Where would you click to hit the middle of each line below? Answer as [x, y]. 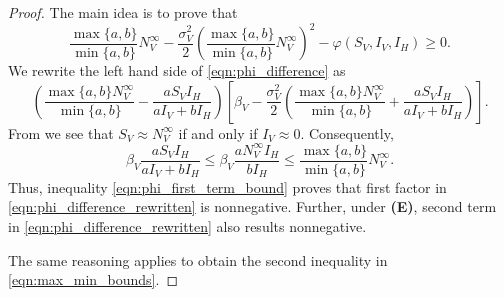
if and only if [218, 132]
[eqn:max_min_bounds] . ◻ [93, 279]
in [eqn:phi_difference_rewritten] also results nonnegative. [187, 226]
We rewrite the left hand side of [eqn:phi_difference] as [177, 70]
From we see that [61, 132]
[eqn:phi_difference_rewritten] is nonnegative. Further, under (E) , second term [252, 206]
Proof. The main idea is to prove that [123, 12]
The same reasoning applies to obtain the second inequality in [198, 259]
